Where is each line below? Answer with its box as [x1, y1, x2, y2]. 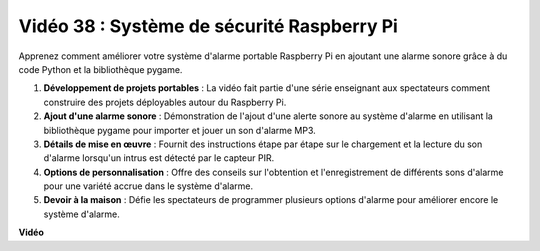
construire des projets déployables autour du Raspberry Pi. [43, 96, 287, 108]
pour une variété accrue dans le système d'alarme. [43, 180, 254, 192]
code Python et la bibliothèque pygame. [18, 63, 183, 75]
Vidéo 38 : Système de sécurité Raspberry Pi [18, 15, 399, 37]
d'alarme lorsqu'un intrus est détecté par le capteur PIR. [43, 152, 275, 164]
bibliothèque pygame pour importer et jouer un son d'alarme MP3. [43, 124, 317, 136]
